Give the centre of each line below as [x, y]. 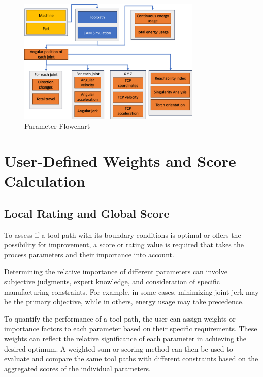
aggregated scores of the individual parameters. [77, 368]
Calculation [45, 181]
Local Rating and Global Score [87, 213]
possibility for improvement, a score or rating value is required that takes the [124, 244]
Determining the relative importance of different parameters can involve [116, 271]
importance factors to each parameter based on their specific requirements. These [131, 328]
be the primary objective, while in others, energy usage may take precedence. [124, 301]
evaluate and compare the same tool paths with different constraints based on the [131, 358]
